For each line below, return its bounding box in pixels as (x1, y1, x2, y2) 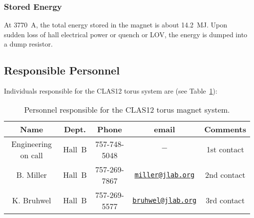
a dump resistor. (4, 39, 53, 49)
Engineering (11, 138, 52, 149)
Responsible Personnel (4, 63, 120, 78)
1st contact (206, 144, 244, 155)
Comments (204, 123, 246, 135)
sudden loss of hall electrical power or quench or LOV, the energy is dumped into (4, 29, 248, 39)
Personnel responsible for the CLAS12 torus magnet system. (24, 103, 230, 115)
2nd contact (205, 169, 246, 181)
